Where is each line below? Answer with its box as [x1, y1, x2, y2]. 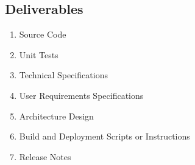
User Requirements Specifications [19, 89, 144, 101]
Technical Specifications [19, 69, 108, 81]
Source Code [19, 28, 66, 41]
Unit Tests [19, 48, 58, 61]
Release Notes [19, 150, 71, 163]
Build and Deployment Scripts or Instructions [19, 130, 190, 143]
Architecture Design [19, 109, 94, 122]
